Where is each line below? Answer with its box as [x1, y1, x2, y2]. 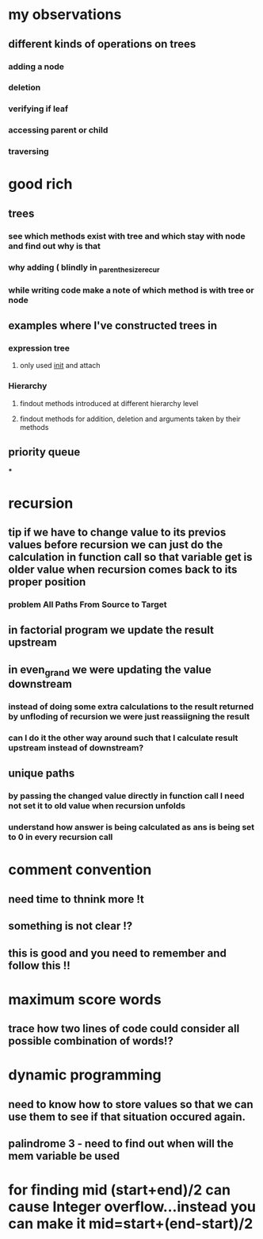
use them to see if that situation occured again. [8, 1110, 246, 1123]
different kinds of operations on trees [8, 37, 196, 51]
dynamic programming [8, 1066, 162, 1084]
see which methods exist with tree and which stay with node [8, 230, 246, 241]
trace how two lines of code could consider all [8, 1022, 240, 1036]
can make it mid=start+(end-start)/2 [8, 1215, 253, 1233]
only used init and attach [19, 361, 101, 370]
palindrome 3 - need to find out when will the [8, 1137, 234, 1151]
